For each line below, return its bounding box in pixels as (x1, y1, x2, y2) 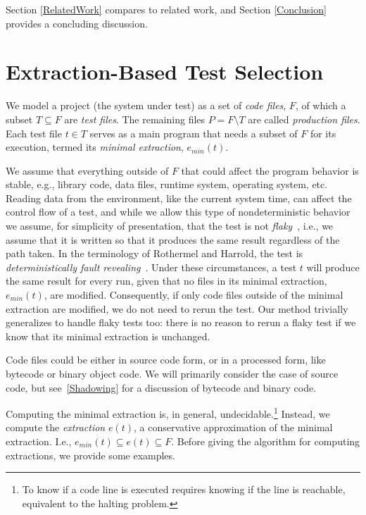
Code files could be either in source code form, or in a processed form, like (6, 352, 326, 367)
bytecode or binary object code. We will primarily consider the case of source (6, 366, 339, 380)
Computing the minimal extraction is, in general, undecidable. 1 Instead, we (6, 404, 330, 421)
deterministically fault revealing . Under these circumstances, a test (6, 259, 297, 274)
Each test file (6, 125, 62, 140)
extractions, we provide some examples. (6, 447, 175, 462)
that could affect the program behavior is (181, 163, 359, 178)
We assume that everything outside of (6, 163, 169, 178)
